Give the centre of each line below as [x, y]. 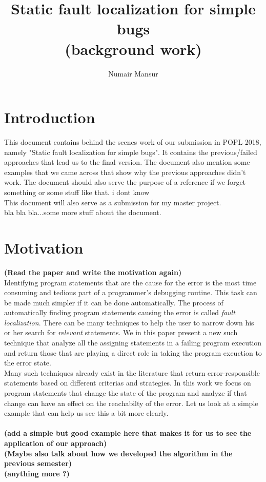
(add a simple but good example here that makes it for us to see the [128, 433]
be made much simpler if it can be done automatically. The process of [114, 302]
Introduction [50, 117]
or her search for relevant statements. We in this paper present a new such [121, 332]
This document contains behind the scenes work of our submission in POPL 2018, [133, 142]
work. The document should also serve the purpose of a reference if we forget [125, 182]
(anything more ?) [37, 473]
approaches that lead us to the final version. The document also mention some [127, 162]
